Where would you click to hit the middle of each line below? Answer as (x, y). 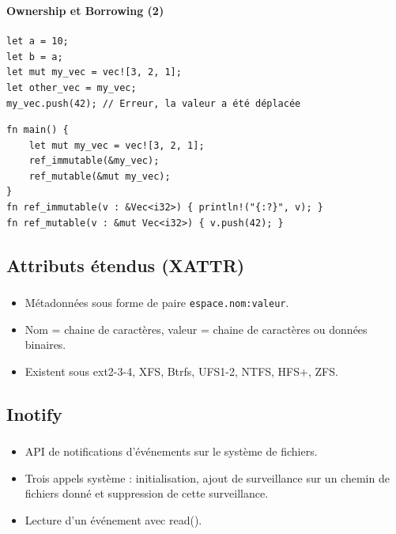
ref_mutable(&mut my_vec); (100, 176)
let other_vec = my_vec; (72, 87)
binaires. (45, 345)
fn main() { (38, 130)
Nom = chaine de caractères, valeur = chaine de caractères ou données (196, 329)
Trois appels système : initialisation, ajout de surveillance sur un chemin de (207, 477)
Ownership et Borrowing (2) (85, 10)
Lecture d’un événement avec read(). (113, 519)
